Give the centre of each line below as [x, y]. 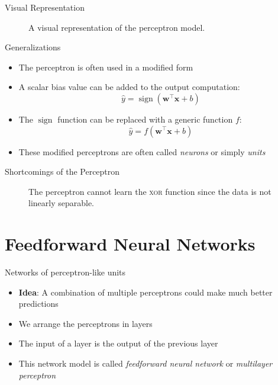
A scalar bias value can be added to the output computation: [129, 87]
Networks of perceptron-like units [65, 272]
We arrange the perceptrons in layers [85, 323]
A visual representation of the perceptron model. [117, 27]
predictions [38, 304]
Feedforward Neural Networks [130, 244]
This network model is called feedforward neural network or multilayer [146, 363]
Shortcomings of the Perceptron [62, 171]
